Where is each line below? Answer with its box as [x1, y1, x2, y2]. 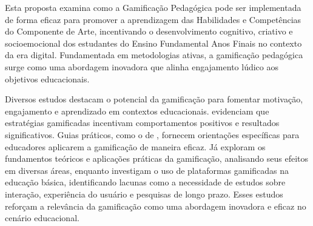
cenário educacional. [5, 211, 79, 224]
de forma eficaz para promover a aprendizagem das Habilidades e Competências [5, 13, 301, 25]
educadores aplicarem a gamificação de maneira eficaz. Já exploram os [5, 140, 266, 153]
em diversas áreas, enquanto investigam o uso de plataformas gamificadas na [5, 164, 289, 176]
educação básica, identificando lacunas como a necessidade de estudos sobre [5, 176, 286, 188]
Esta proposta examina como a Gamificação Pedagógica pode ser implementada [5, 1, 301, 13]
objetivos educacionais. [5, 72, 90, 85]
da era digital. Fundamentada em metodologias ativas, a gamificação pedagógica [5, 48, 303, 61]
